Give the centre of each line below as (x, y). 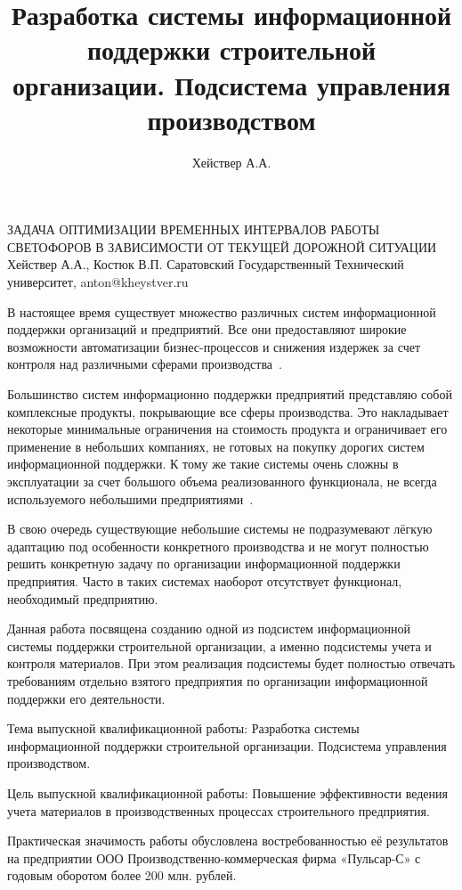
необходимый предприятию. (83, 598)
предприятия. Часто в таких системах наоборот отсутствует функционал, (205, 580)
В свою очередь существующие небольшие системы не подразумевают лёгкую (220, 529)
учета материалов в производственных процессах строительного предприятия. (219, 810)
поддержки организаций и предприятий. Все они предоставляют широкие (207, 329)
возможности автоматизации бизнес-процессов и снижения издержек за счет (214, 346)
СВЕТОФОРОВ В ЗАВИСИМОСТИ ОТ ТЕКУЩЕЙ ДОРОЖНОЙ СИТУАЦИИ (222, 246)
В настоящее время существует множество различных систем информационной (222, 311)
